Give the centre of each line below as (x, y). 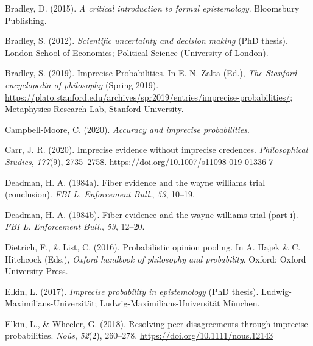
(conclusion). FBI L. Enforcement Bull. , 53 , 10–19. (100, 194)
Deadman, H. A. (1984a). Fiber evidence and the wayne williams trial (135, 182)
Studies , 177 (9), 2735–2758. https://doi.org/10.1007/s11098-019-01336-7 (139, 161)
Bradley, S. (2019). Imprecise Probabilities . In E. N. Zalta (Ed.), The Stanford (151, 73)
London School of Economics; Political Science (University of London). (137, 52)
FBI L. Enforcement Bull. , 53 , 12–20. (75, 226)
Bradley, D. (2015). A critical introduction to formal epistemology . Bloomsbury (152, 8)
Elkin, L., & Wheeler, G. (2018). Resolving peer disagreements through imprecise (156, 323)
